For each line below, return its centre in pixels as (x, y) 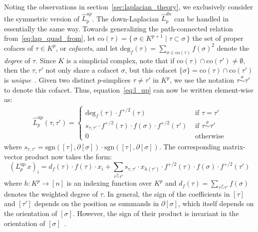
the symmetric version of (42, 18)
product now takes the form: (69, 157)
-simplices (116, 80)
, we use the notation (202, 80)
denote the (233, 48)
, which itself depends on (216, 203)
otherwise (210, 137)
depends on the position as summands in (97, 203)
